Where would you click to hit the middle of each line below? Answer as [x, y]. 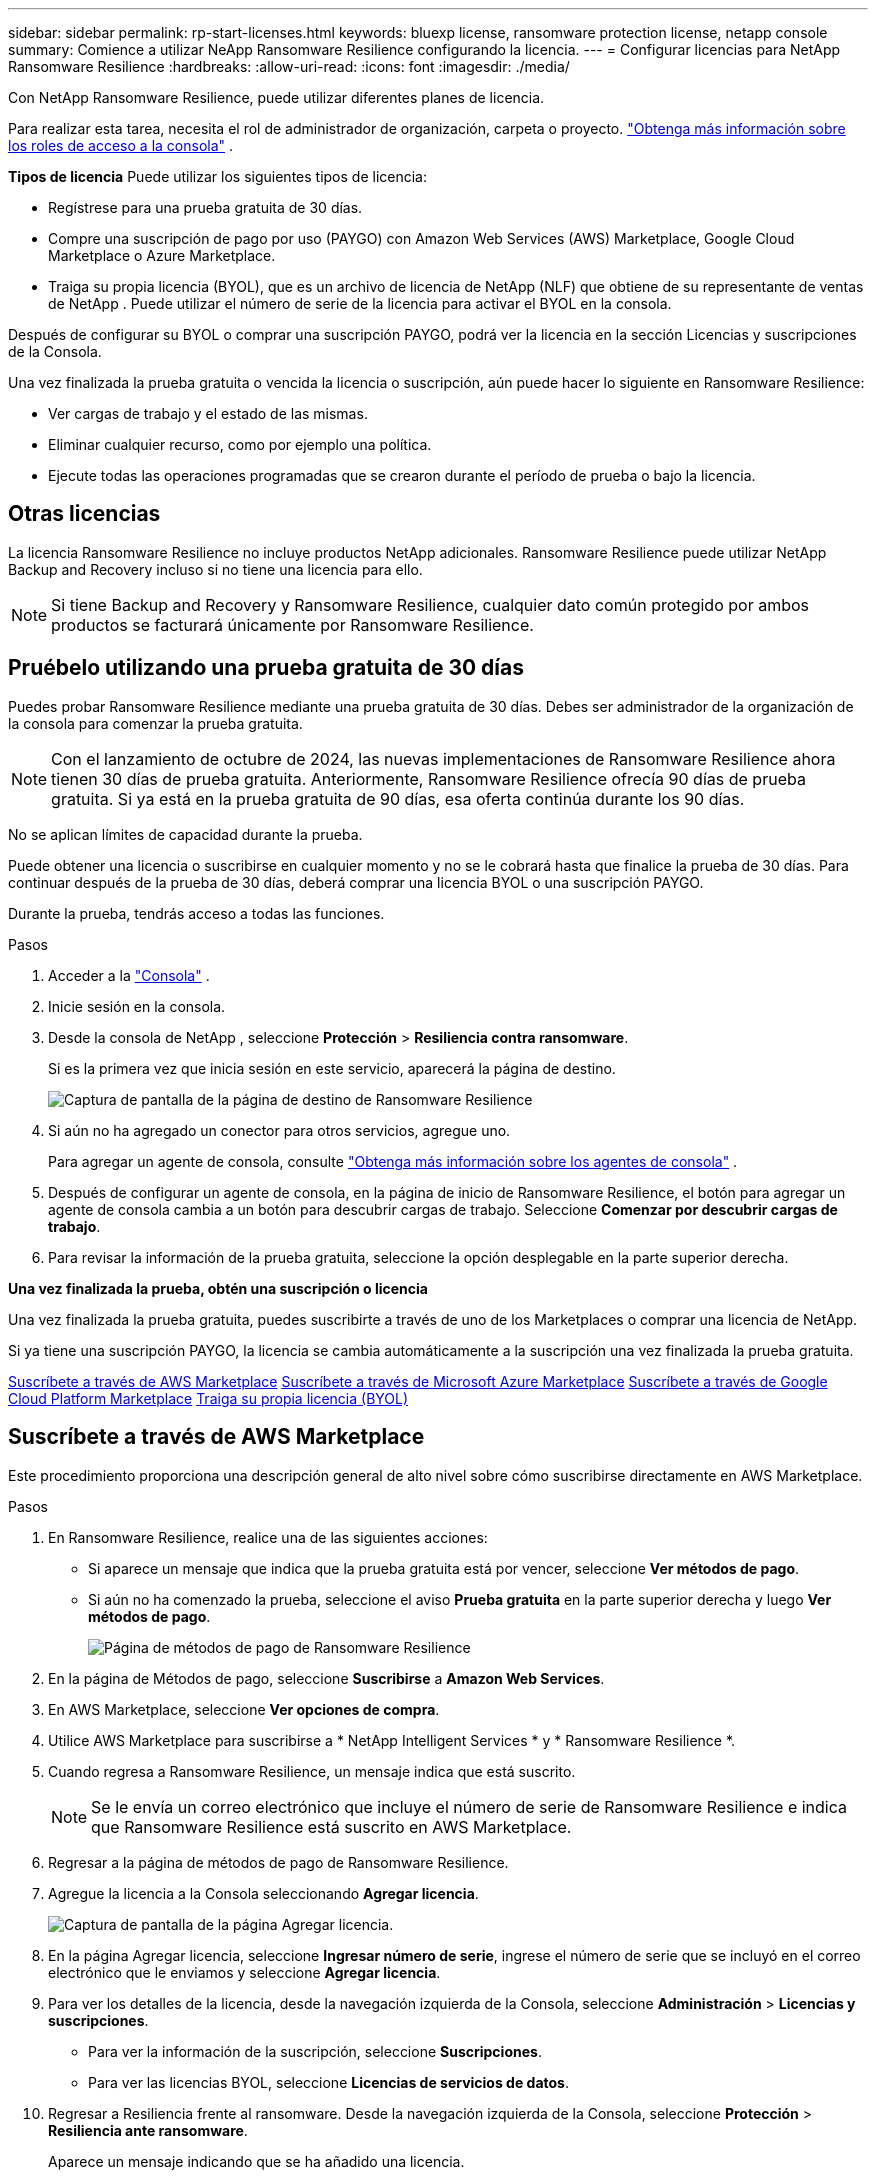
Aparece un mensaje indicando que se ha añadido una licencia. [256, 2161]
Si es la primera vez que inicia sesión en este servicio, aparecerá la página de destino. [332, 1068]
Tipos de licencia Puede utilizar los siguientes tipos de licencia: [218, 176]
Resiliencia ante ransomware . [148, 2130]
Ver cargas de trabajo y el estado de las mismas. [208, 413]
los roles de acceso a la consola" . [121, 145]
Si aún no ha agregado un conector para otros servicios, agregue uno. [279, 1130]
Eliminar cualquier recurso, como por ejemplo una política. [240, 444]
